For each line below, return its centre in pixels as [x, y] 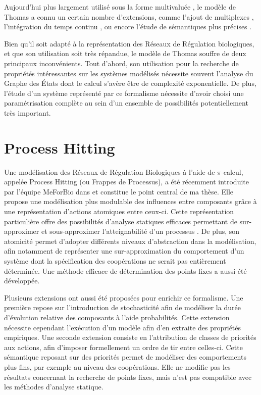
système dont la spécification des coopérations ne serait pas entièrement [115, 261]
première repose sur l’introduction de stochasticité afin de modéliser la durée [122, 307]
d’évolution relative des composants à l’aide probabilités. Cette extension [117, 317]
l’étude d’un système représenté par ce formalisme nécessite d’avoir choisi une [124, 93]
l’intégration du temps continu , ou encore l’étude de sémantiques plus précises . [128, 27]
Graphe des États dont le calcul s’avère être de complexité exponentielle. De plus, [130, 83]
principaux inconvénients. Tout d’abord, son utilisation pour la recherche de [121, 63]
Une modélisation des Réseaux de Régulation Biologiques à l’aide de [110, 171]
